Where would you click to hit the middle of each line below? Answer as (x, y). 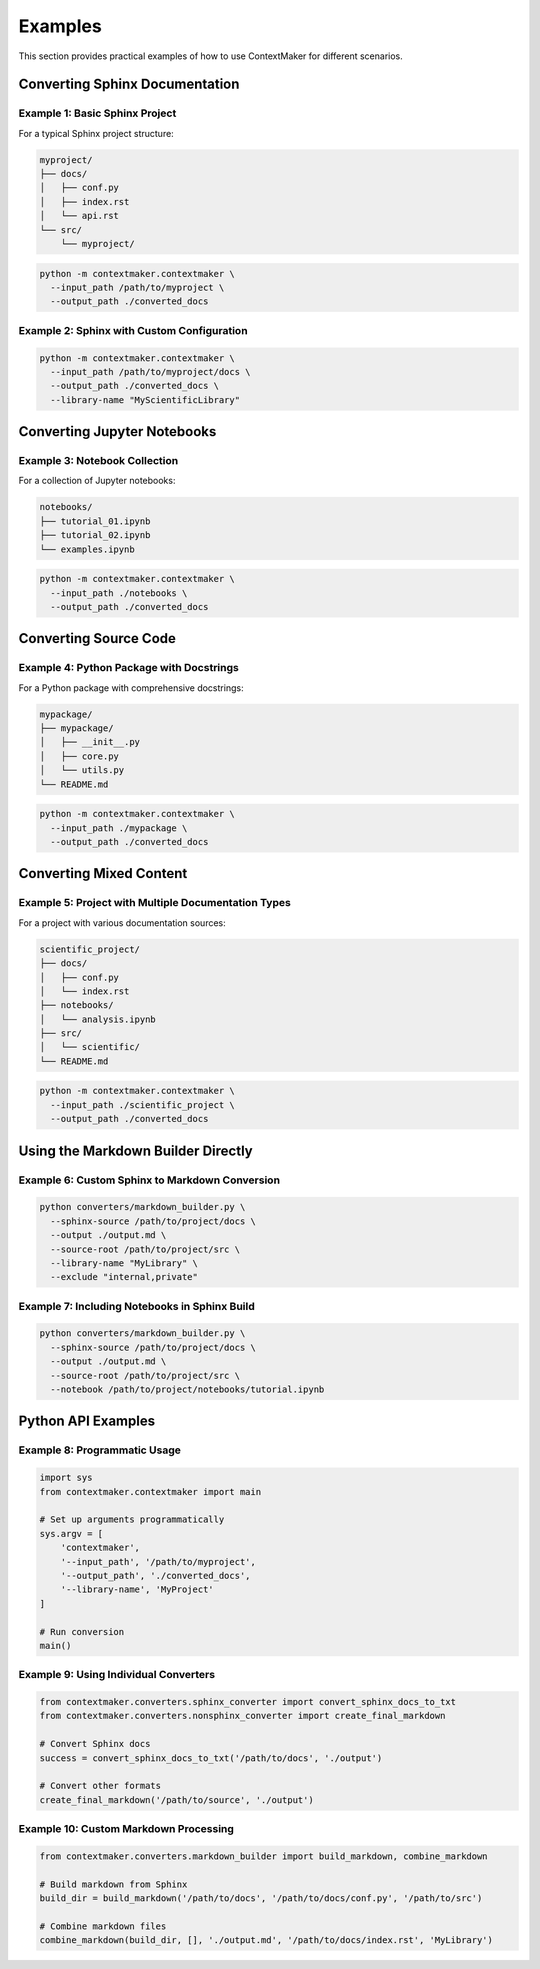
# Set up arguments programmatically (132, 1519)
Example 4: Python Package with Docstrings (128, 668)
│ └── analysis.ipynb (98, 1019)
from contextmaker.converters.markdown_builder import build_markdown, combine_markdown (264, 1856)
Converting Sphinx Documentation (129, 84)
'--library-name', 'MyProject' (137, 1589)
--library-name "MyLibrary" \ (124, 1263)
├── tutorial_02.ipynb (95, 535)
